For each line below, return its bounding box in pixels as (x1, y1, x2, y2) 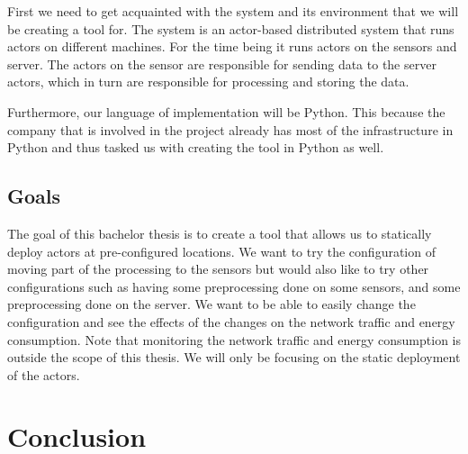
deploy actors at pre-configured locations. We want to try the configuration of (7, 241, 436, 260)
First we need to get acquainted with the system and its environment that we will (7, 2, 459, 20)
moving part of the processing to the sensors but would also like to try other (7, 259, 429, 278)
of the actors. (7, 365, 80, 384)
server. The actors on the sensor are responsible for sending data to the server (7, 54, 436, 73)
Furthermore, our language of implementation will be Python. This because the (7, 102, 445, 121)
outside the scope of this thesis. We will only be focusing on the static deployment (7, 348, 461, 367)
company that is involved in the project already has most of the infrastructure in (7, 120, 454, 139)
